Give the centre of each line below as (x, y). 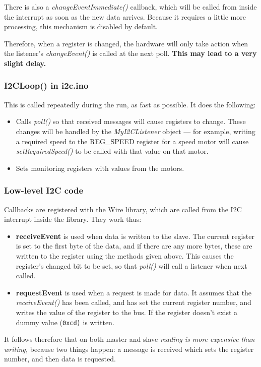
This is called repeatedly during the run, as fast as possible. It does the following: (130, 104)
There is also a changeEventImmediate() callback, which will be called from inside (130, 7)
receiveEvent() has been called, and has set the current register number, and (134, 302)
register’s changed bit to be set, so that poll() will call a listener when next (132, 265)
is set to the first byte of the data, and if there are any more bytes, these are (134, 246)
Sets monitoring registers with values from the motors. (100, 168)
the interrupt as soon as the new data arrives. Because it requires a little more (125, 16)
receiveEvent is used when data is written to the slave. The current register (135, 236)
